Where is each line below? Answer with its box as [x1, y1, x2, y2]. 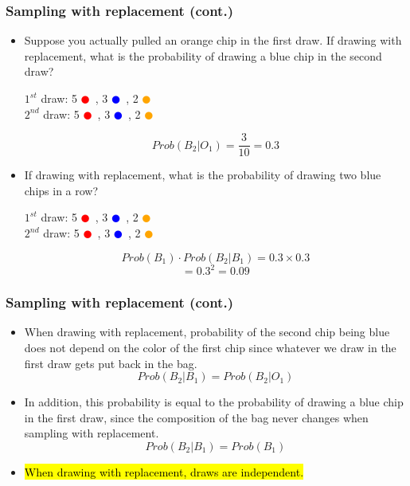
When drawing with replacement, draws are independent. [24, 463, 304, 480]
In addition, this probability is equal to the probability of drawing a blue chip [24, 394, 404, 410]
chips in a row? [24, 182, 99, 198]
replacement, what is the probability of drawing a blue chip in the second [24, 47, 382, 64]
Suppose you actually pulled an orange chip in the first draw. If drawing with [24, 32, 402, 49]
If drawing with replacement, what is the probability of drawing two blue [24, 167, 381, 183]
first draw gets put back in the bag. [24, 355, 197, 371]
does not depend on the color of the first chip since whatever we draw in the [24, 339, 396, 355]
